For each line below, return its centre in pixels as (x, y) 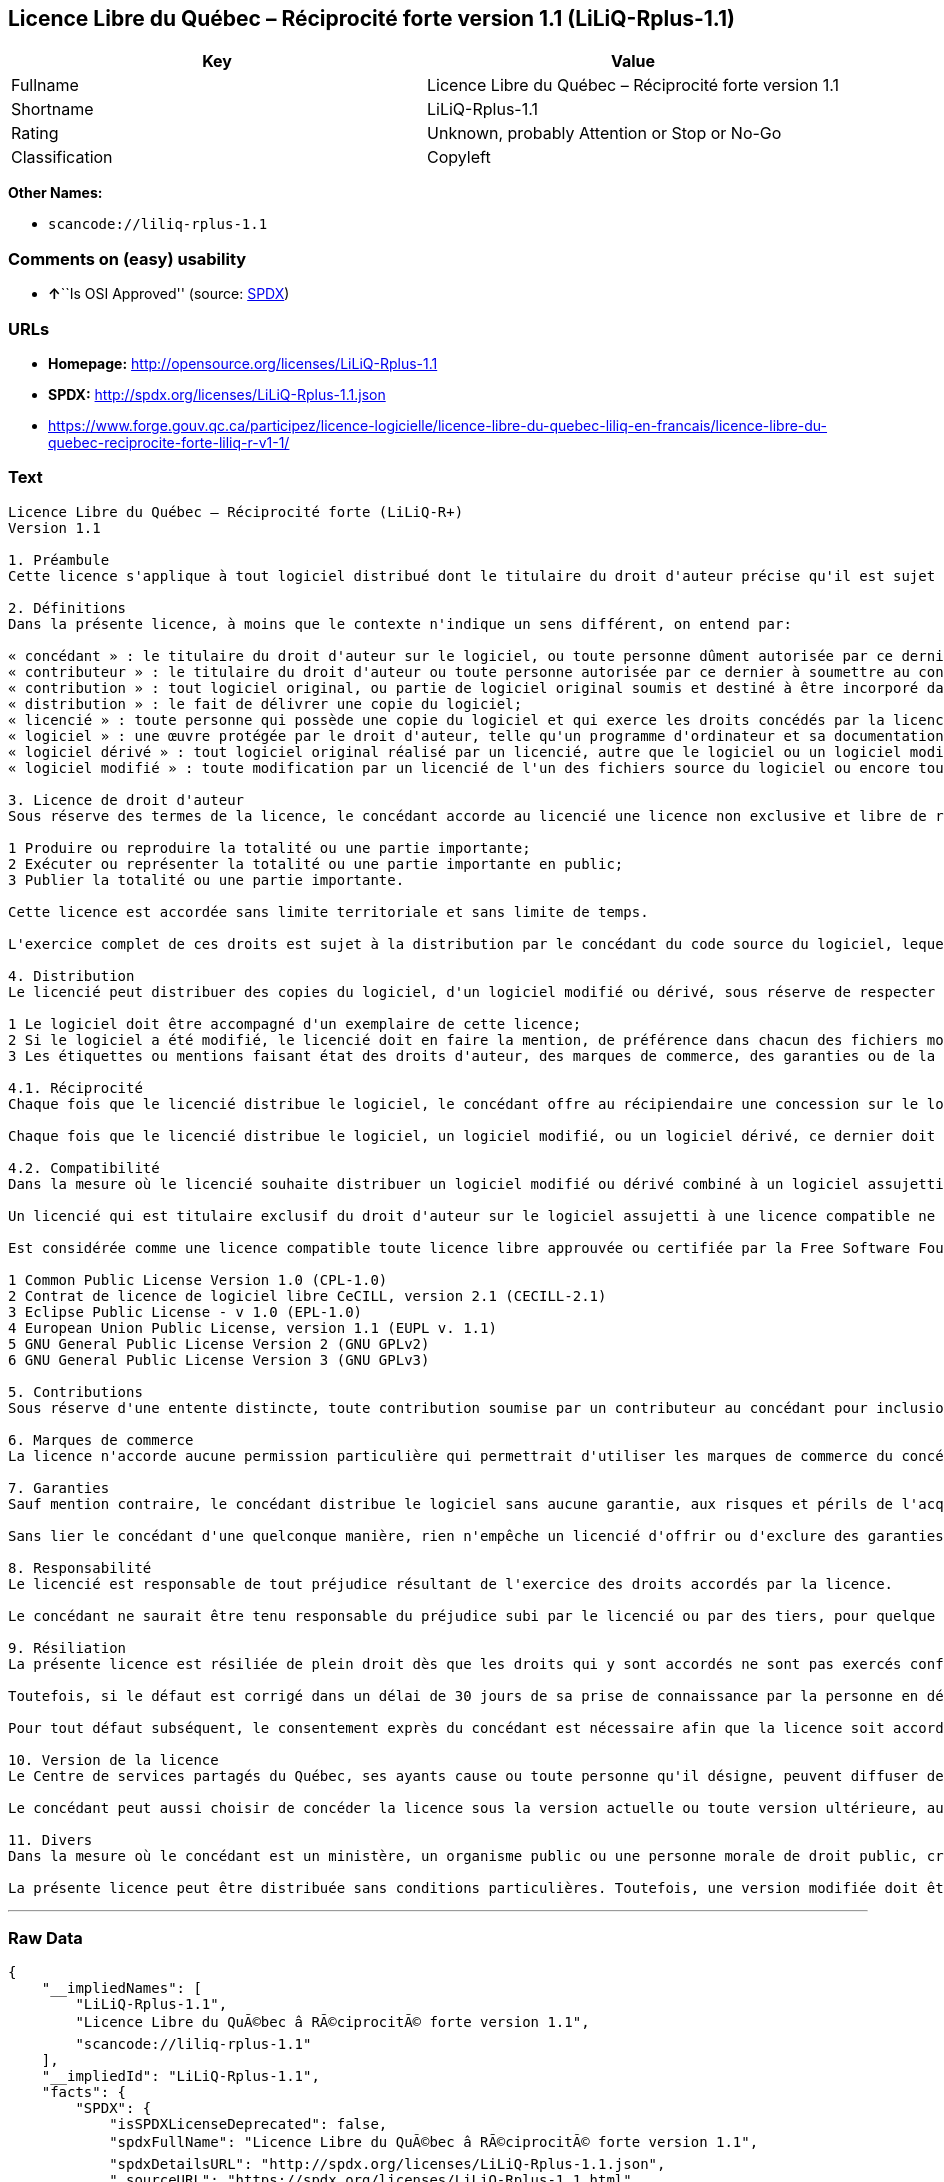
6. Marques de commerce (101, 1439)
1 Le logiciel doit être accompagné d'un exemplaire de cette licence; (295, 1023)
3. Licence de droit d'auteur (126, 799)
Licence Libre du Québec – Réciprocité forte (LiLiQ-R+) (236, 511)
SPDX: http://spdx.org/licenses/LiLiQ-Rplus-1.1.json (217, 394)
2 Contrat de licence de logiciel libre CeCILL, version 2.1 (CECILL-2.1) (307, 1295)
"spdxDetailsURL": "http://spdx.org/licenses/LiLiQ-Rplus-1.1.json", (387, 2164)
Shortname (52, 109)
